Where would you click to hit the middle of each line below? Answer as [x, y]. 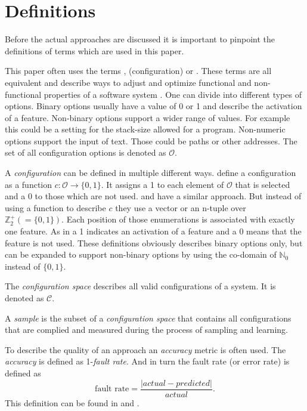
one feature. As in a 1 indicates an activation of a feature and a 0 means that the [153, 231]
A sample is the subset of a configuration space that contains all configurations [148, 318]
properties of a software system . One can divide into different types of [173, 94]
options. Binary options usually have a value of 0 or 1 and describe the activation [153, 106]
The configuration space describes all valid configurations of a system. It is [140, 286]
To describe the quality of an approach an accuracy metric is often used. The [145, 349]
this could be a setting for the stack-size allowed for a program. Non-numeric [145, 129]
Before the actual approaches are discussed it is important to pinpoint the [140, 39]
